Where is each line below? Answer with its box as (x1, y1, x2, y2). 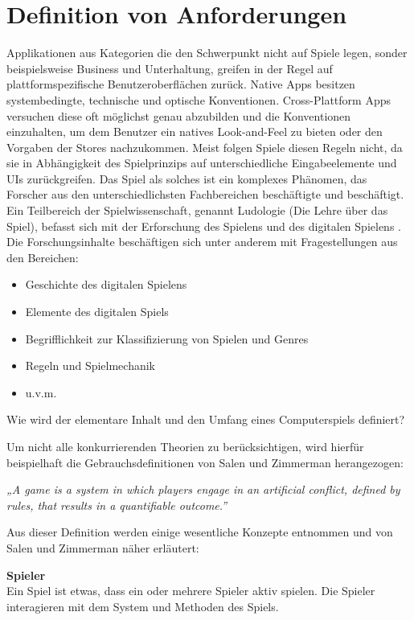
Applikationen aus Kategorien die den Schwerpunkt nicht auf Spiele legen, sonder (6, 44, 408, 61)
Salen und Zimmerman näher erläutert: (6, 539, 199, 556)
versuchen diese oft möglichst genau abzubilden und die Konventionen (6, 107, 351, 124)
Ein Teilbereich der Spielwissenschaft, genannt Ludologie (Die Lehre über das (6, 202, 388, 219)
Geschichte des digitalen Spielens (25, 276, 187, 293)
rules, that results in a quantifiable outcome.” (6, 496, 227, 513)
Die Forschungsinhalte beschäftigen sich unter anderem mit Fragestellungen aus (6, 233, 398, 250)
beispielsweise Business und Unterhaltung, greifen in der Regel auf (6, 60, 333, 76)
